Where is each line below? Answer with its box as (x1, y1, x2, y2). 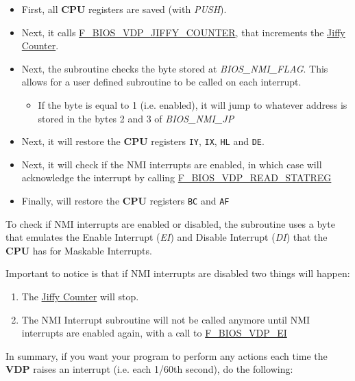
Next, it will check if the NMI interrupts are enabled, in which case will (21, 157, 322, 171)
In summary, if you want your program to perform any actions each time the (5, 348, 328, 363)
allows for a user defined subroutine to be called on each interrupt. (21, 75, 302, 89)
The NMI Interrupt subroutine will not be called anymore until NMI (21, 312, 310, 326)
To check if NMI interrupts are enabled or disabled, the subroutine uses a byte (5, 216, 335, 231)
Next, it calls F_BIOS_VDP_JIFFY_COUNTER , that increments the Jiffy (21, 25, 345, 39)
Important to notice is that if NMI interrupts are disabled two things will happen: (5, 266, 350, 280)
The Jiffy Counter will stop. (21, 289, 139, 304)
